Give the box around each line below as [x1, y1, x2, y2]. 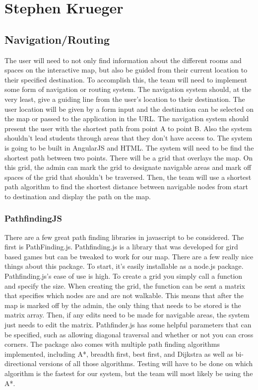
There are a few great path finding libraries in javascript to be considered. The [4, 232, 244, 242]
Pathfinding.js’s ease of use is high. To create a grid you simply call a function [4, 271, 243, 281]
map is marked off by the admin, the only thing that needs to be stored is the [4, 300, 241, 310]
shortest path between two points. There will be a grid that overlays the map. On [4, 152, 253, 162]
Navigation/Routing [4, 31, 110, 47]
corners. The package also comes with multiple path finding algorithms [4, 339, 220, 349]
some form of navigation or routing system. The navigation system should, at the [4, 84, 252, 94]
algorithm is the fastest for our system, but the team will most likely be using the [4, 368, 253, 379]
